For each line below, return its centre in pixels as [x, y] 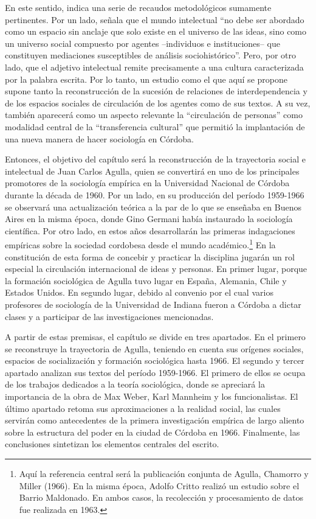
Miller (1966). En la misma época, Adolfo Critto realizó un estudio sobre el [159, 485]
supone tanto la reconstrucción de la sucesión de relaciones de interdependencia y [156, 91]
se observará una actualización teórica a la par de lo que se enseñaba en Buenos [153, 207]
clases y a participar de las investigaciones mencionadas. [109, 316]
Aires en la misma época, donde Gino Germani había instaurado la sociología [149, 219]
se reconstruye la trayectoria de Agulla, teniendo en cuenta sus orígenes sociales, [154, 348]
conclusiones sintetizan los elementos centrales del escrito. [112, 444]
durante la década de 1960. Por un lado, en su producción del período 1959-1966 [155, 194]
